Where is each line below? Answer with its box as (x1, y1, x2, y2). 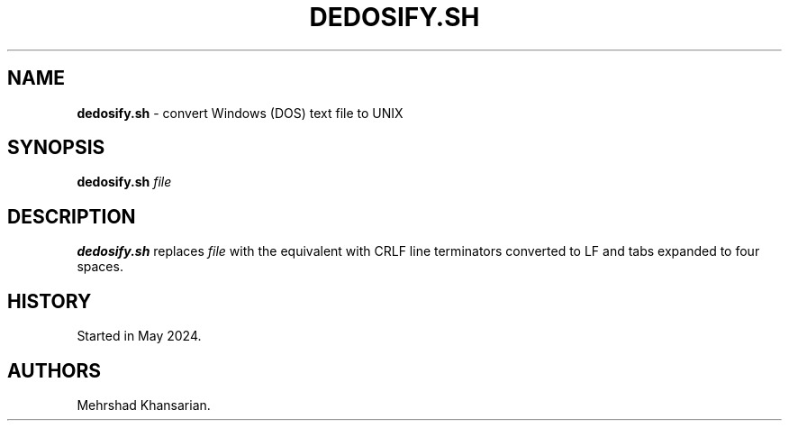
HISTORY (7, 289, 92, 313)
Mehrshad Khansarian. (77, 396, 211, 413)
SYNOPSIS (7, 136, 105, 159)
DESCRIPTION (7, 205, 136, 228)
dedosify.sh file (77, 174, 172, 190)
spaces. (77, 259, 123, 275)
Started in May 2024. (77, 328, 202, 344)
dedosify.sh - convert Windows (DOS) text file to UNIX (77, 105, 404, 121)
